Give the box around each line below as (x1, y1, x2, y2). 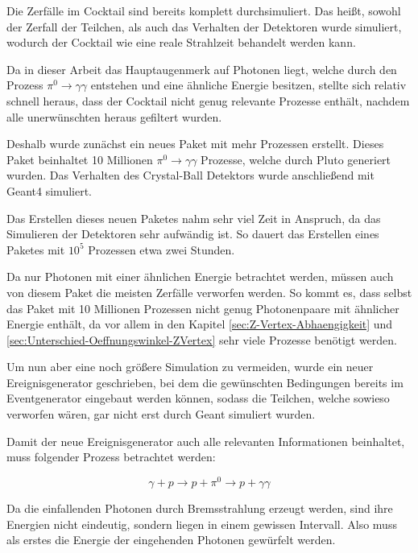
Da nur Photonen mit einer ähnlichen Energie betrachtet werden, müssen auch (6, 268, 394, 285)
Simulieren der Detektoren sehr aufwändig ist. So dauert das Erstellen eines (6, 225, 379, 242)
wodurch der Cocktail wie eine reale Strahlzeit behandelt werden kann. (6, 34, 356, 51)
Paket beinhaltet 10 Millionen (6, 151, 153, 167)
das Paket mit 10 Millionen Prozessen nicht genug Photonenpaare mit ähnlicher (6, 299, 399, 316)
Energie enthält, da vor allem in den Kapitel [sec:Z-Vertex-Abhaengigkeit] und (6, 316, 393, 332)
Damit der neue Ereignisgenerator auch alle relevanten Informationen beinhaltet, (6, 432, 405, 449)
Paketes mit (6, 241, 65, 258)
